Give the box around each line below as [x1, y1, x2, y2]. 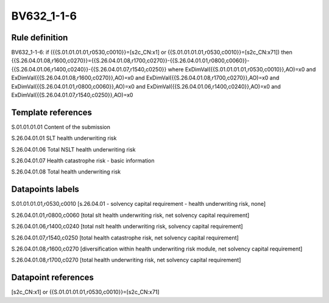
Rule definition [11, 32, 68, 43]
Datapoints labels [11, 184, 79, 195]
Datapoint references [11, 272, 94, 283]
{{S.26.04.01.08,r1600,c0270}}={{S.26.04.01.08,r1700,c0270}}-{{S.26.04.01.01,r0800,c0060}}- [11, 57, 250, 64]
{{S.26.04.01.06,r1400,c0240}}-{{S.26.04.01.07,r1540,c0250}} [11, 65, 167, 73]
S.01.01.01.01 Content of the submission [11, 123, 111, 131]
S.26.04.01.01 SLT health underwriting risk [11, 134, 117, 142]
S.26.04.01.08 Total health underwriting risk [11, 168, 121, 175]
